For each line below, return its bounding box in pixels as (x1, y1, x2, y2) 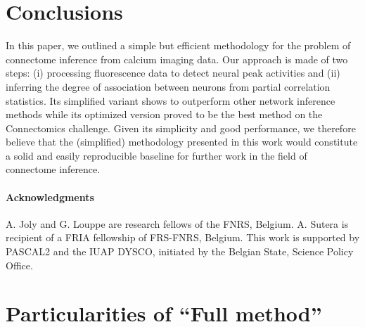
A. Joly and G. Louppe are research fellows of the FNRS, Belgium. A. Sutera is (6, 216, 349, 231)
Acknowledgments (6, 189, 94, 204)
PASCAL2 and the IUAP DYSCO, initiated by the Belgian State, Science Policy (6, 244, 354, 259)
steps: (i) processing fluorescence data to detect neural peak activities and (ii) (6, 65, 340, 80)
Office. (6, 257, 33, 272)
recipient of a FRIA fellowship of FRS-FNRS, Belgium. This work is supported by (6, 230, 360, 245)
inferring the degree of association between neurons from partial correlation (6, 79, 331, 94)
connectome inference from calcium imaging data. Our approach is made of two (6, 51, 348, 66)
